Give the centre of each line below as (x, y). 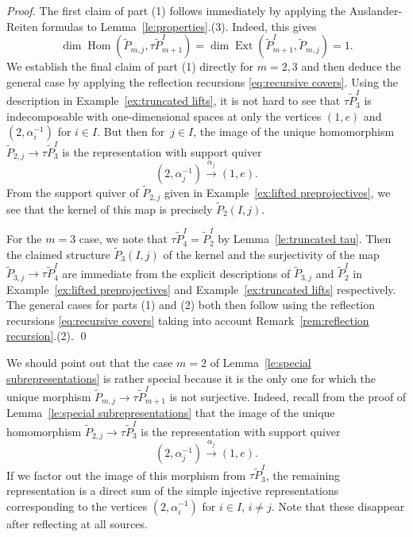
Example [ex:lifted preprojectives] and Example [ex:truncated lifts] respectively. (201, 289)
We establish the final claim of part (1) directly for (130, 66)
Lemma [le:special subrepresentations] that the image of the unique (171, 413)
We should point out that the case (90, 363)
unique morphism (49, 396)
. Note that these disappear (338, 506)
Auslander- (376, 10)
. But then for (131, 131)
